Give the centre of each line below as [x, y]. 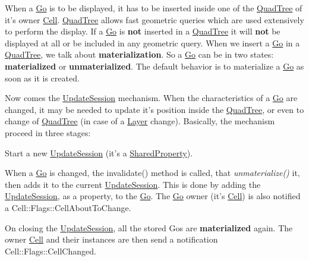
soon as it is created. [42, 78]
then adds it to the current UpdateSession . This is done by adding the [133, 184]
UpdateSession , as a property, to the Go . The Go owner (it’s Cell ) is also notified [153, 196]
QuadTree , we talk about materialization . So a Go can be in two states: [139, 54]
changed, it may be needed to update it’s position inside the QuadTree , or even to [154, 109]
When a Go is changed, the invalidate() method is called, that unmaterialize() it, [152, 173]
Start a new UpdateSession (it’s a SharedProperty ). [99, 152]
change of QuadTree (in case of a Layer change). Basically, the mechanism [140, 121]
